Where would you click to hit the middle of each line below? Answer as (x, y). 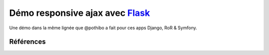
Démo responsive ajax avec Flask (80, 13)
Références (27, 42)
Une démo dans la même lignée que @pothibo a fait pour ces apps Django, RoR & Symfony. (103, 28)
